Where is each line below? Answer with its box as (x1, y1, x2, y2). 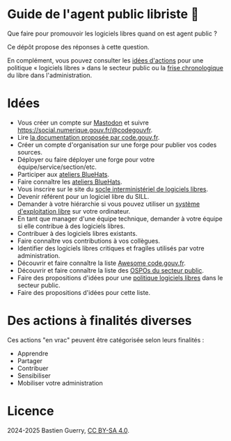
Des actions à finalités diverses (7, 313, 193, 329)
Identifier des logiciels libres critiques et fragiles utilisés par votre (17, 243, 205, 252)
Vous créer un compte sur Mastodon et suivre (17, 118, 150, 127)
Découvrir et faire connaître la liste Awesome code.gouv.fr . (17, 259, 186, 267)
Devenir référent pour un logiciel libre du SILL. (17, 192, 150, 200)
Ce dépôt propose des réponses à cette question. (7, 42, 150, 51)
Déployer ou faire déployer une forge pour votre (17, 155, 155, 163)
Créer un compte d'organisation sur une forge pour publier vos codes (17, 141, 217, 149)
